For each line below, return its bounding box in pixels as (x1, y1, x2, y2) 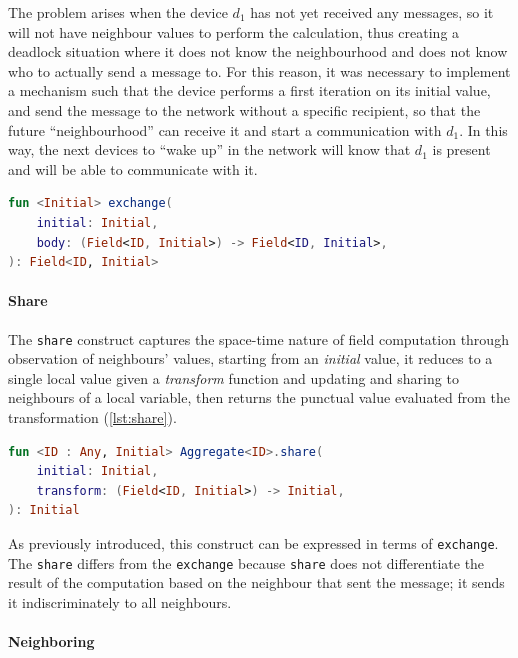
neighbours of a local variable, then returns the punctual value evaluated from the (8, 387, 511, 408)
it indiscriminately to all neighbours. (8, 591, 232, 612)
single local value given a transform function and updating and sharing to (8, 367, 459, 388)
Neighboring (8, 631, 95, 652)
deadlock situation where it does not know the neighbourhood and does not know (8, 41, 508, 62)
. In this (459, 119, 508, 140)
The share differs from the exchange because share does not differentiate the (8, 552, 485, 573)
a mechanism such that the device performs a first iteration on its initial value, (8, 80, 491, 101)
